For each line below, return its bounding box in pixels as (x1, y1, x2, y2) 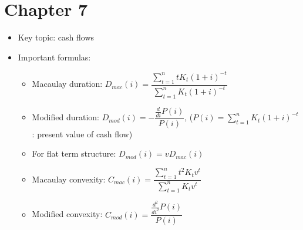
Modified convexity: (32, 208, 103, 220)
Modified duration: (32, 111, 100, 123)
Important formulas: (18, 50, 91, 63)
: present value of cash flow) (32, 127, 133, 140)
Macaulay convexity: (32, 172, 106, 185)
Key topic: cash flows (18, 31, 95, 43)
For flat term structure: (32, 147, 116, 160)
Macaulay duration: (32, 77, 103, 90)
